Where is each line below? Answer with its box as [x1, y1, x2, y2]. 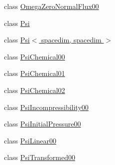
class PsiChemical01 [4, 68, 65, 78]
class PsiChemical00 [4, 51, 65, 61]
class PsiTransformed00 [4, 152, 75, 162]
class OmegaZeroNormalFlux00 [4, 1, 99, 11]
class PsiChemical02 [4, 84, 65, 95]
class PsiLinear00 [4, 135, 56, 145]
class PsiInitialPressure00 [4, 118, 81, 129]
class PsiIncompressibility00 [4, 101, 89, 112]
